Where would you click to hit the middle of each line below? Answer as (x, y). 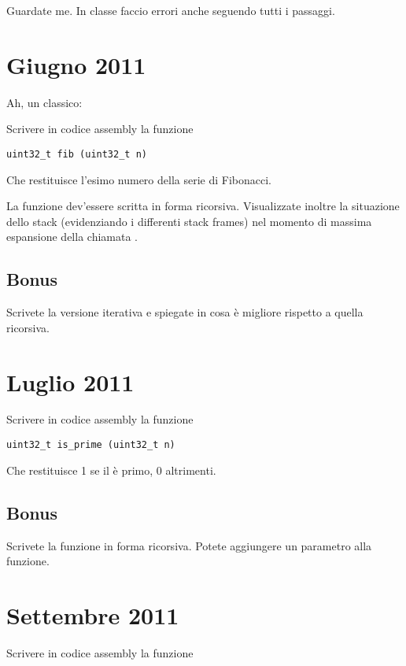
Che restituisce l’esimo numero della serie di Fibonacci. (139, 179)
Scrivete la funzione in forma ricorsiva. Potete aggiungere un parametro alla (189, 545)
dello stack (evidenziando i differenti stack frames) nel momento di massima (189, 221)
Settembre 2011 (93, 614)
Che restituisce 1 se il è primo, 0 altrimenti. (111, 470)
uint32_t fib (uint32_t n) (77, 154)
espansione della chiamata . (72, 237)
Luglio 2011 (70, 381)
